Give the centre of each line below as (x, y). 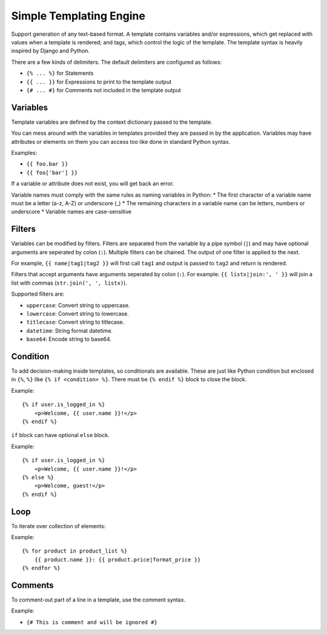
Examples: (24, 152)
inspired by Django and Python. (51, 51)
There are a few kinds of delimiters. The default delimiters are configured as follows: (117, 62)
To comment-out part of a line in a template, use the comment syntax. (98, 600)
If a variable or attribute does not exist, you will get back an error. (93, 184)
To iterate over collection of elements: (58, 526)
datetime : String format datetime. (70, 330)
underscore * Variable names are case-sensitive (71, 212)
